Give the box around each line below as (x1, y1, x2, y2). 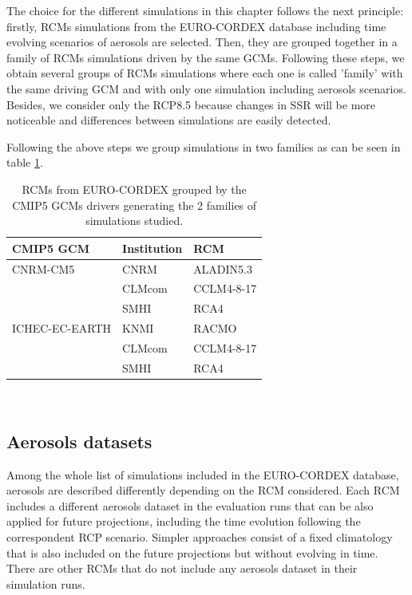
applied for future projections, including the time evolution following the (6, 513, 361, 530)
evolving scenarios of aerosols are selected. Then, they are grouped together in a (6, 33, 398, 50)
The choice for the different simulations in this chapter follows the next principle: (6, 2, 404, 18)
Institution (122, 239, 183, 256)
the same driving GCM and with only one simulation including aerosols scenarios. (6, 80, 406, 97)
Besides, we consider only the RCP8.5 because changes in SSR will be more (6, 96, 376, 112)
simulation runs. (6, 575, 85, 592)
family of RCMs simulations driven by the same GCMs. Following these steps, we (6, 49, 405, 65)
